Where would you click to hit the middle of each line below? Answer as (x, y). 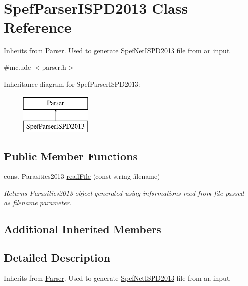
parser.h (54, 67)
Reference (38, 27)
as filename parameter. (38, 202)
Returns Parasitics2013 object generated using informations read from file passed (124, 193)
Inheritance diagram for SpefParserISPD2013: (72, 83)
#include (18, 67)
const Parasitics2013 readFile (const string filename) (82, 176)
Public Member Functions (71, 156)
